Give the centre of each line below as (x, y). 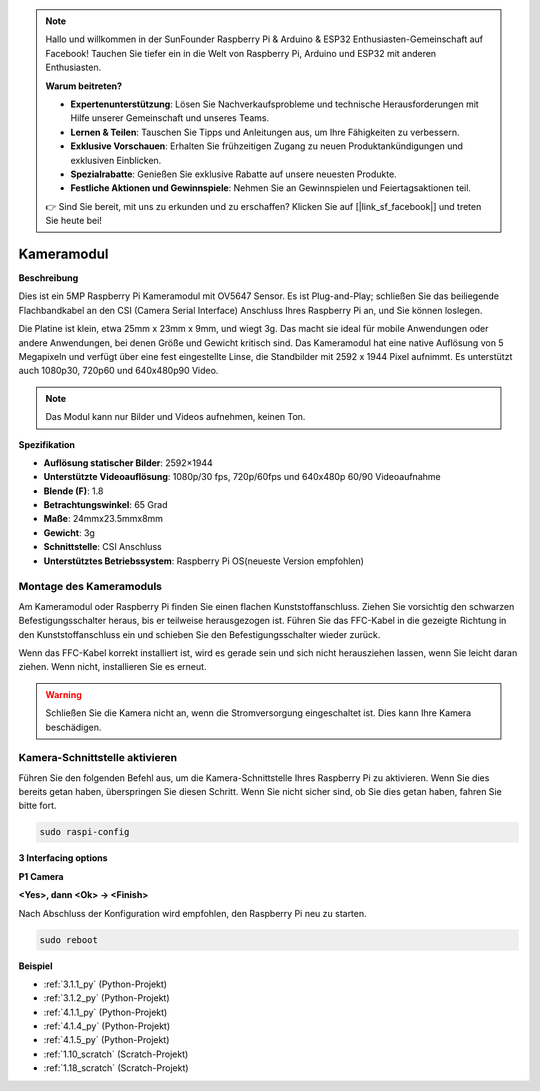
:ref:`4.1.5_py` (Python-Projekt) (106, 1040)
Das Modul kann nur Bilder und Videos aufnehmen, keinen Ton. (175, 417)
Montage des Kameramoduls (90, 587)
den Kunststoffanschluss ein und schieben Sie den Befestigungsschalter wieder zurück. (199, 634)
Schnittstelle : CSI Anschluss (102, 547)
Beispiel (35, 966)
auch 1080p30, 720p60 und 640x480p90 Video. (118, 371)
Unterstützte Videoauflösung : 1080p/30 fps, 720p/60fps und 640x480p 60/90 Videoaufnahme (242, 477)
